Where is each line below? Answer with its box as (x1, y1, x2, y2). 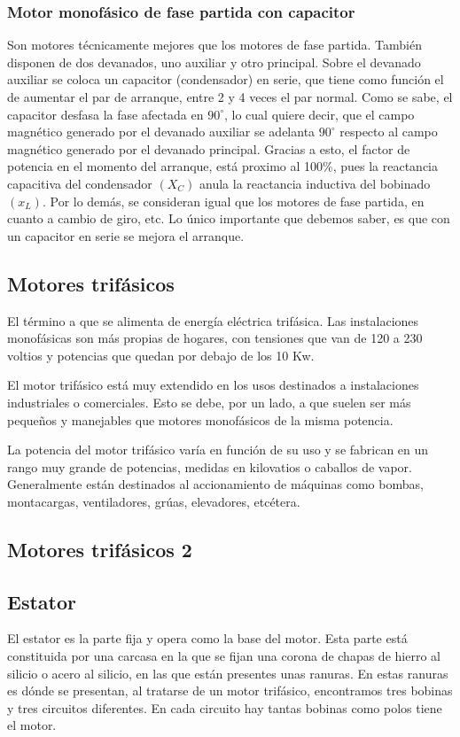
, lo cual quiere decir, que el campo (224, 105, 415, 123)
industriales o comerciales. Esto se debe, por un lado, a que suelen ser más (7, 392, 411, 411)
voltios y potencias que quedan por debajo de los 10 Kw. (7, 345, 315, 364)
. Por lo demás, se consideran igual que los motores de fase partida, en (42, 191, 425, 210)
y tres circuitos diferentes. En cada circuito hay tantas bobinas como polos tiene (7, 698, 442, 717)
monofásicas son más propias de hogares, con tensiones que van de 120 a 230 (7, 329, 423, 347)
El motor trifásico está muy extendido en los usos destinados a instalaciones (7, 376, 419, 394)
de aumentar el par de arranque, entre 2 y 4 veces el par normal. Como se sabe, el (7, 88, 453, 105)
